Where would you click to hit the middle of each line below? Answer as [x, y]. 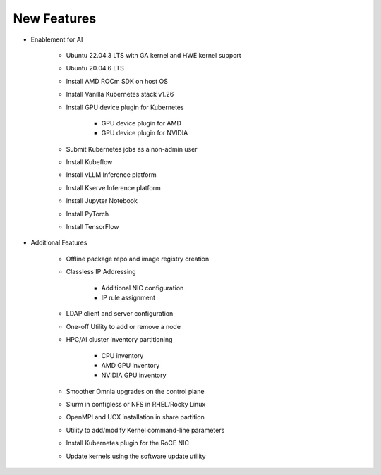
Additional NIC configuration [143, 288]
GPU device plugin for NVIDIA [145, 133]
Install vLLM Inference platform [111, 175]
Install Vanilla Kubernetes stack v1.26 [120, 94]
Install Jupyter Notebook [102, 201]
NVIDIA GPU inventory [134, 375]
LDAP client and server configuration [120, 314]
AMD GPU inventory [131, 365]
